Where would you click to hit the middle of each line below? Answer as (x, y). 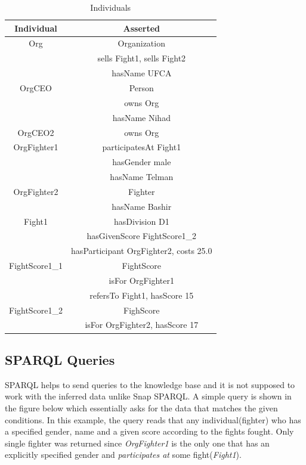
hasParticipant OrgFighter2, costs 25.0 (142, 251)
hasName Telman (142, 177)
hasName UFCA (142, 73)
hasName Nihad (141, 117)
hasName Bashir (142, 206)
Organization (141, 43)
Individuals (111, 7)
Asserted (142, 28)
